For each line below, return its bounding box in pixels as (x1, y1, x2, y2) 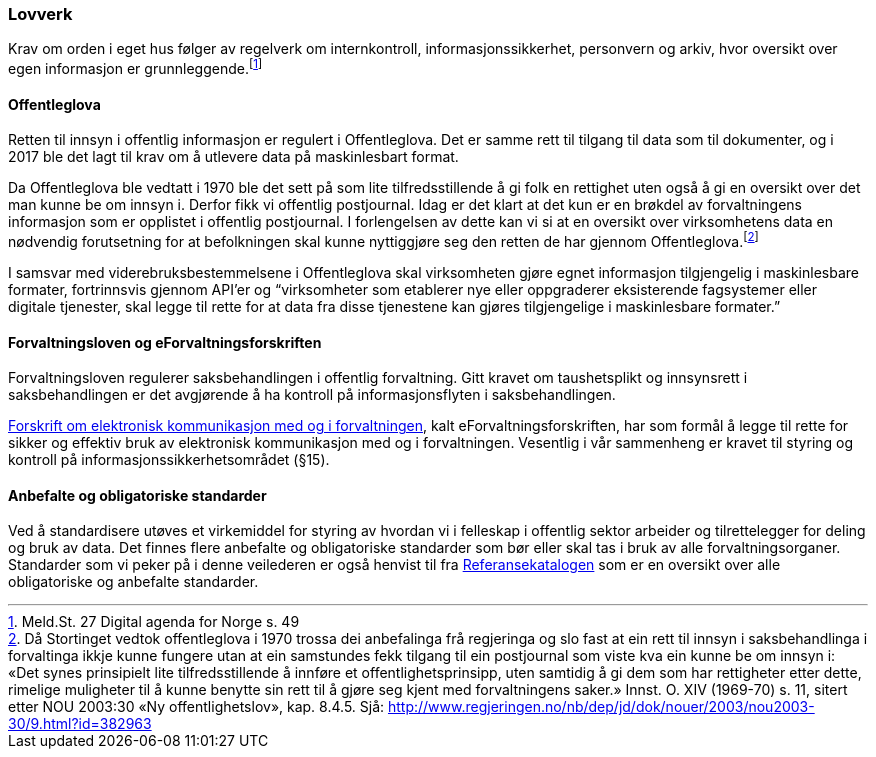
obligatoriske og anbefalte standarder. (8, 573, 259, 591)
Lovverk (8, 4, 73, 24)
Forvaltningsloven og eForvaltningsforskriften (8, 333, 322, 351)
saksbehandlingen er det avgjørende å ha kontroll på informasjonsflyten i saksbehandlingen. (8, 386, 616, 404)
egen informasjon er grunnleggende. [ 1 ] (8, 57, 263, 78)
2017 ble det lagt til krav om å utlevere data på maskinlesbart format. (8, 148, 459, 166)
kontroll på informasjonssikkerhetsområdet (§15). (8, 451, 330, 469)
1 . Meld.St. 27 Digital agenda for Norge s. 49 (8, 613, 300, 631)
